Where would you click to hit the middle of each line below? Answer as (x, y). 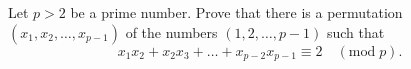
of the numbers (171, 31)
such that (355, 31)
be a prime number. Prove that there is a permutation (236, 12)
